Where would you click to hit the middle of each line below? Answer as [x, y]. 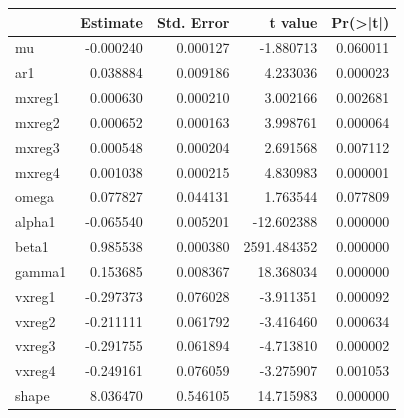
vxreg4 [35, 370]
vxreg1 [35, 295]
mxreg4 [37, 171]
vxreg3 [35, 345]
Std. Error [193, 21]
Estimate [111, 21]
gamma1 [41, 270]
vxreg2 [35, 320]
